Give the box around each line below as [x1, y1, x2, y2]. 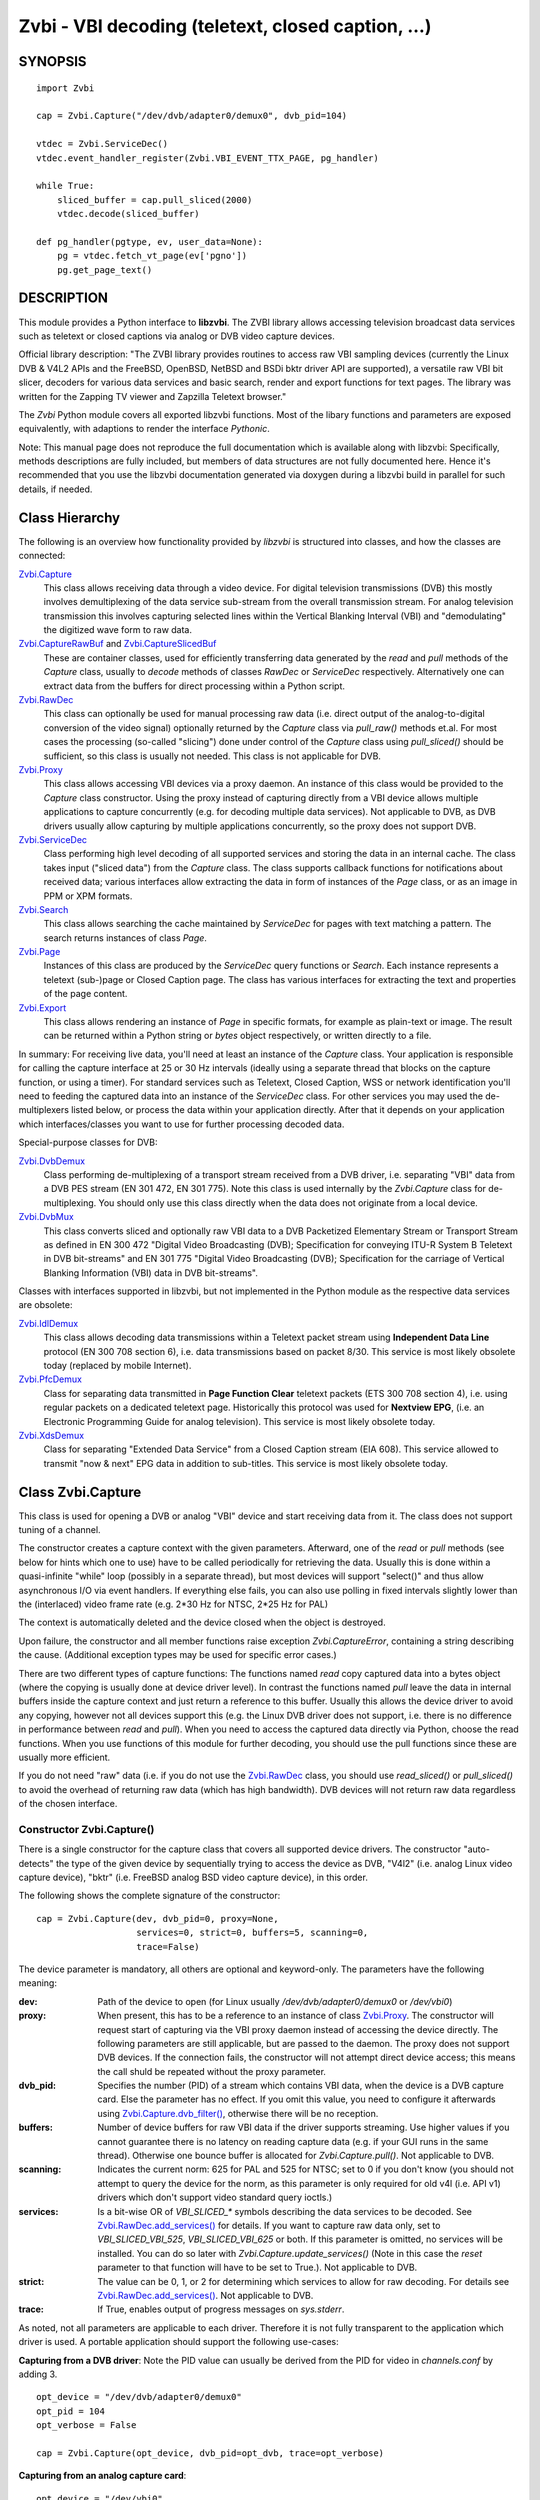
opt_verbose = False [36, 2420, 137, 2431]
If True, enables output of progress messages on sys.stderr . [97, 2303, 345, 2315]
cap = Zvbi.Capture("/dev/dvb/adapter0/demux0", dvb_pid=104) [36, 110, 348, 122]
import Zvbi [36, 82, 95, 94]
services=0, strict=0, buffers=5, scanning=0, [136, 1927, 369, 1939]
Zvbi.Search [18, 903, 69, 915]
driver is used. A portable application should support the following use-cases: [18, 2336, 339, 2348]
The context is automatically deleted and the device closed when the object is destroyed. [18, 1616, 386, 1629]
